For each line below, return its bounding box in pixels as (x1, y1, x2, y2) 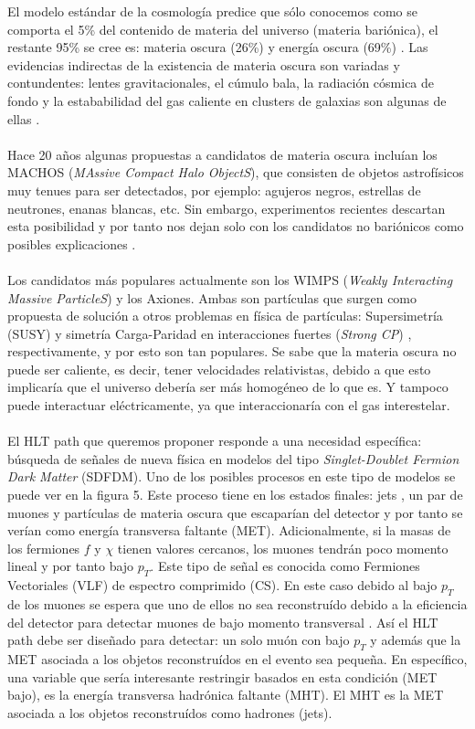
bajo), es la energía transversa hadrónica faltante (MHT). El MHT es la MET (7, 685, 444, 704)
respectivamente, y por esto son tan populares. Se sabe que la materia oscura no (7, 342, 457, 361)
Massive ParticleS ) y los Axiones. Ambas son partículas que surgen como (7, 288, 417, 307)
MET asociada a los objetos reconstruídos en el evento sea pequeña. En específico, (7, 649, 468, 668)
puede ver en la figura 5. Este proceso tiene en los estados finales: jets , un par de (7, 485, 463, 504)
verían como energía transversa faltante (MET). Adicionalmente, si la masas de (7, 521, 451, 540)
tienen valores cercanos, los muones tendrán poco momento (117, 538, 449, 557)
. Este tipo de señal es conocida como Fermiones (150, 556, 420, 576)
